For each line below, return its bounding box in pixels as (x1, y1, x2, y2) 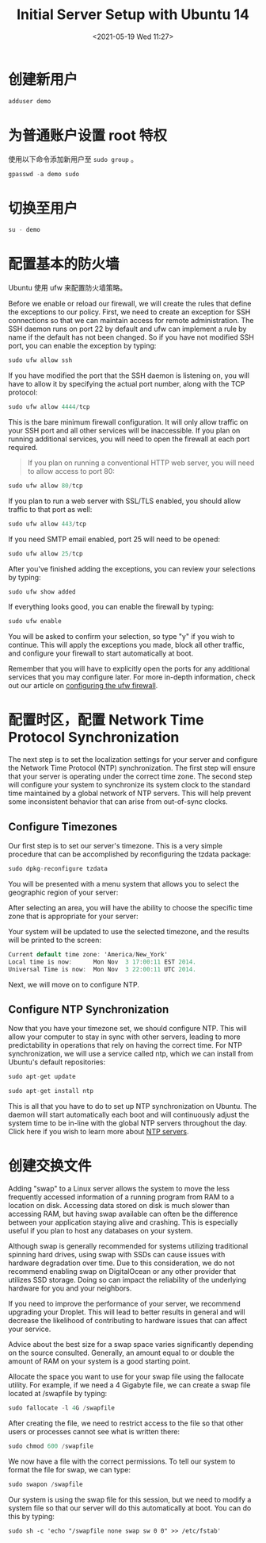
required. (8, 442, 38, 452)
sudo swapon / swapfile (8, 1480, 83, 1488)
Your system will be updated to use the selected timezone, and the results (8, 926, 249, 936)
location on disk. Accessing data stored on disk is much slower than (8, 1201, 230, 1210)
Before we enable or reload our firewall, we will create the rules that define (8, 299, 252, 309)
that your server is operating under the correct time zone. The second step (8, 771, 253, 781)
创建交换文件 (8, 1157, 93, 1176)
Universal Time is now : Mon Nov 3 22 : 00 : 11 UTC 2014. (8, 965, 196, 973)
